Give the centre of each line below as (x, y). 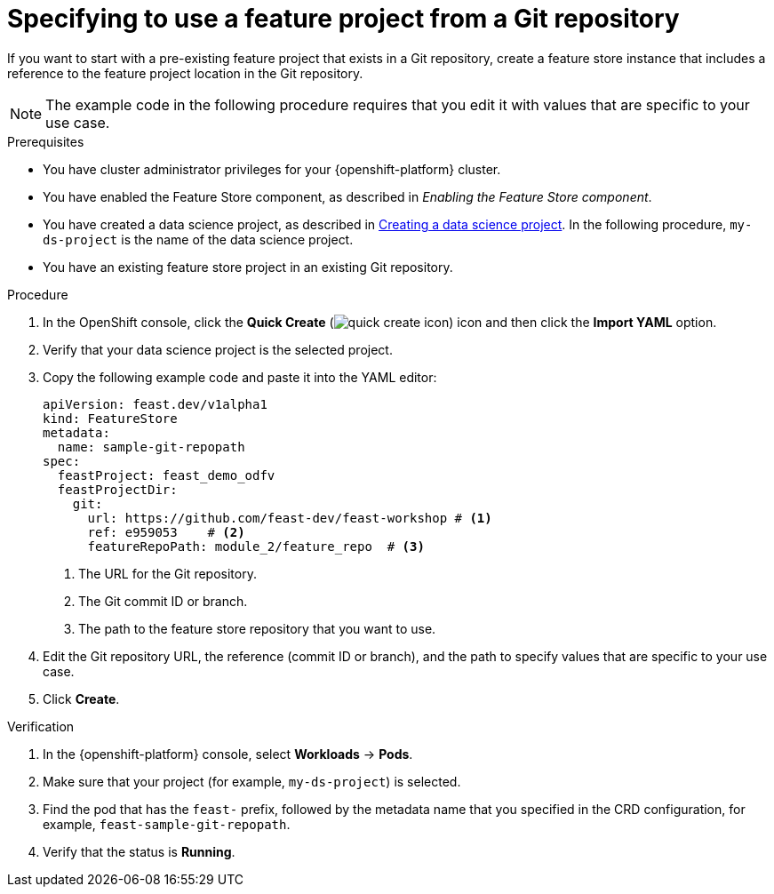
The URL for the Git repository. (168, 573)
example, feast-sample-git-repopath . (167, 824)
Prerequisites (46, 141)
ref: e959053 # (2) (166, 532)
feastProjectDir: (117, 489)
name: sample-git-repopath (151, 447)
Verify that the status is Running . (139, 851)
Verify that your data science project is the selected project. (218, 349)
